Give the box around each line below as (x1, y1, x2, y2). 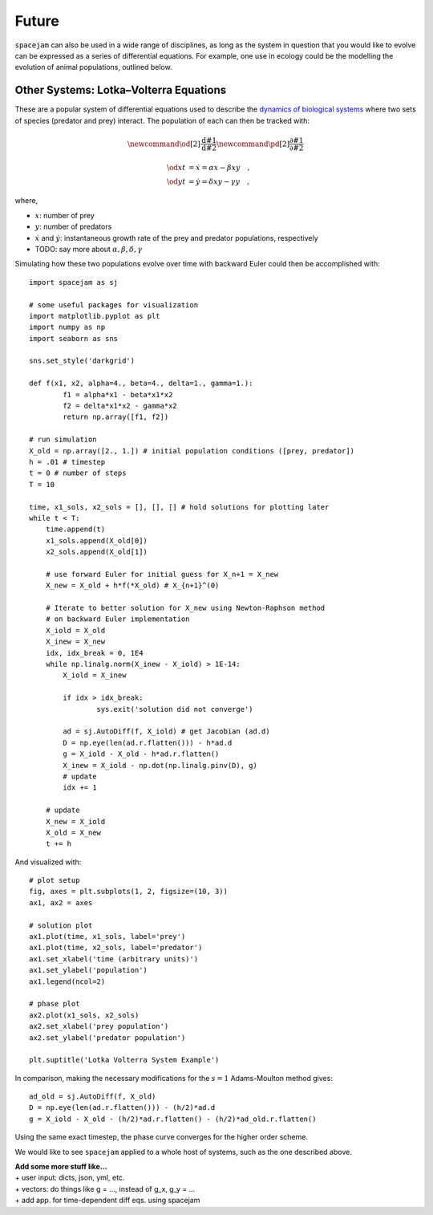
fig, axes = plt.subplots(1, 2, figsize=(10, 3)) (29, 887, 229, 896)
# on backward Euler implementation (45, 615, 190, 624)
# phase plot (29, 999, 80, 1009)
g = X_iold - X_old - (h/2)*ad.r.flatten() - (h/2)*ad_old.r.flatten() (29, 1114, 317, 1124)
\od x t (166, 163, 186, 172)
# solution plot (29, 920, 93, 930)
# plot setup (29, 876, 80, 885)
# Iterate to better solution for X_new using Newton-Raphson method (45, 603, 326, 613)
